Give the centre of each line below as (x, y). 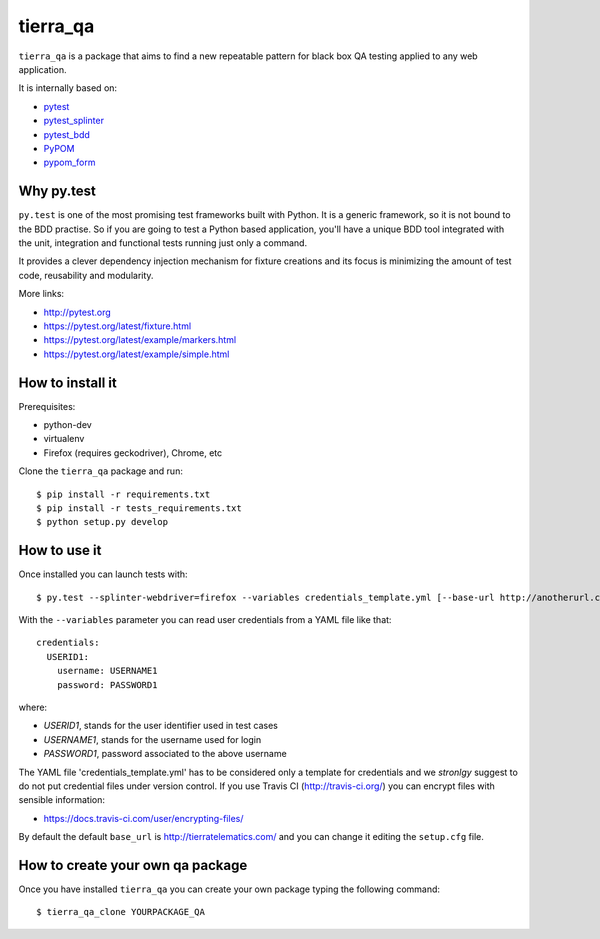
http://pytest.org (77, 312)
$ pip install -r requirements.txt (123, 494)
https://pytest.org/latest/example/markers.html (140, 340)
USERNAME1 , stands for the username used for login (152, 739)
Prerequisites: (47, 406)
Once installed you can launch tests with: (103, 574)
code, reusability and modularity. (86, 275)
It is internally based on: (68, 88)
